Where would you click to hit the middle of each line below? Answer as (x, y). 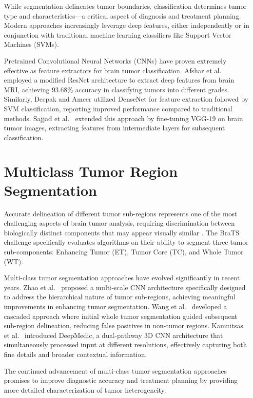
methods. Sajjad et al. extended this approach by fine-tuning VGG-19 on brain (124, 118)
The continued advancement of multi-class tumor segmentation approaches (115, 370)
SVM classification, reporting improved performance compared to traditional (118, 108)
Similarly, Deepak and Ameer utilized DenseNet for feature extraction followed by (126, 99)
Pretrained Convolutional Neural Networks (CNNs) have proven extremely (115, 60)
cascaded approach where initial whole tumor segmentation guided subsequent (121, 316)
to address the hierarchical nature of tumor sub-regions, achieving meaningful (120, 297)
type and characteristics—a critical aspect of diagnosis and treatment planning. (123, 15)
